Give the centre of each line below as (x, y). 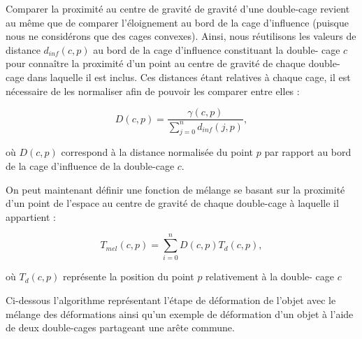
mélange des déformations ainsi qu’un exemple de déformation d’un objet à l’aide (180, 313)
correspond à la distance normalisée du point (157, 152)
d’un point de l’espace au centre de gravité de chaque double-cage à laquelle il (172, 203)
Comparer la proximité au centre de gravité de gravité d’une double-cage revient (178, 8)
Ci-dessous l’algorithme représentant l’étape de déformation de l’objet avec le (171, 300)
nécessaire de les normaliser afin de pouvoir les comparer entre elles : (153, 91)
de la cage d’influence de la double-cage (90, 165)
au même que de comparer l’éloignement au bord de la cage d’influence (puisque (177, 22)
